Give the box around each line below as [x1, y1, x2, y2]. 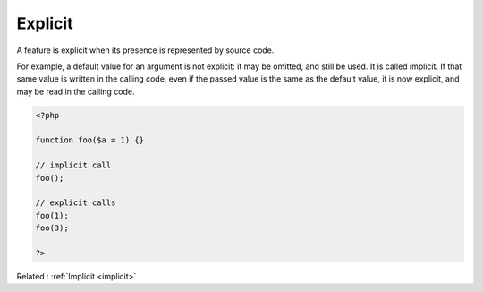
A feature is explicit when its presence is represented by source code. [16, 45, 275, 56]
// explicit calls [35, 198, 116, 208]
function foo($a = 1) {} [35, 135, 145, 145]
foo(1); [35, 210, 69, 220]
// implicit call [35, 160, 112, 170]
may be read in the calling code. [16, 86, 135, 97]
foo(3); [35, 223, 69, 233]
